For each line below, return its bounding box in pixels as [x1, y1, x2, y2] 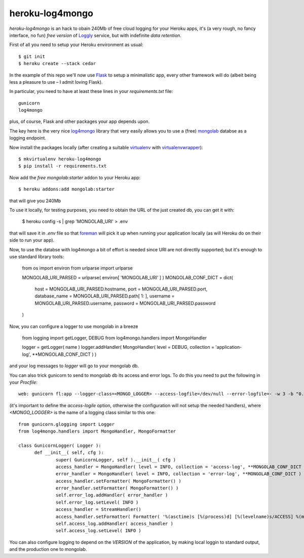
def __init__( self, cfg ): [34, 450, 104, 455]
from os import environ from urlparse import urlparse [22, 265, 133, 271]
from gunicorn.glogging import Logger [18, 421, 115, 427]
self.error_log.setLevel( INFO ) [56, 499, 139, 505]
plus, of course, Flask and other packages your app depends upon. [9, 118, 150, 124]
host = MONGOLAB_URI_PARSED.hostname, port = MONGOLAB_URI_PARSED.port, [34, 286, 208, 292]
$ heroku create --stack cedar [18, 61, 96, 67]
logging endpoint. [9, 135, 47, 141]
